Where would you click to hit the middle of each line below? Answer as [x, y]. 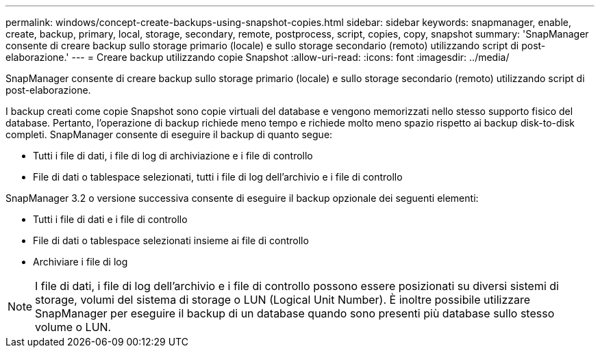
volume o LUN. [73, 327]
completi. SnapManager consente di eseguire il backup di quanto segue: [169, 134]
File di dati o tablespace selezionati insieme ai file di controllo [171, 240]
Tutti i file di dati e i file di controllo [110, 219]
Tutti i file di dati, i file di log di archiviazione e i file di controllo [173, 156]
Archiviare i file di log [80, 262]
